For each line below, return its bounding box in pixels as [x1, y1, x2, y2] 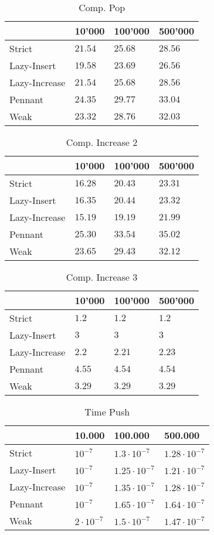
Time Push [84, 405, 130, 418]
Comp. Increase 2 [66, 135, 138, 149]
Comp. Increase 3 [66, 270, 138, 284]
